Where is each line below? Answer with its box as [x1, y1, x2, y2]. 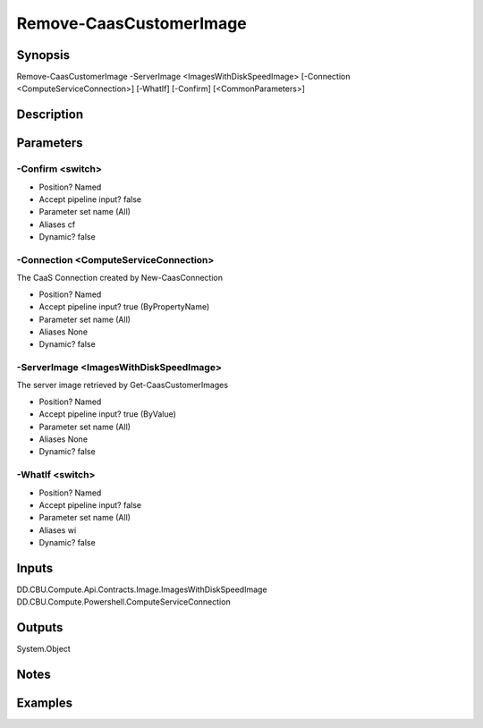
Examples [16, 696, 73, 711]
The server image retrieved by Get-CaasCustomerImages [16, 380, 228, 391]
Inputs [16, 560, 54, 576]
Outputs [16, 620, 64, 635]
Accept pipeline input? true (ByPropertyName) [38, 301, 210, 312]
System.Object [16, 644, 71, 655]
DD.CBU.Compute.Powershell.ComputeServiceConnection [16, 597, 232, 607]
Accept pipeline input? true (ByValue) [38, 409, 176, 419]
